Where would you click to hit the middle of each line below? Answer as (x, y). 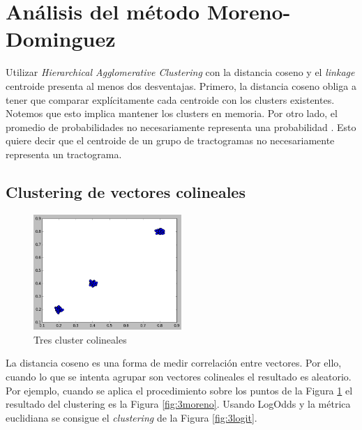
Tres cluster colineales (80, 339)
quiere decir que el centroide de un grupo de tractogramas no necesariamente (170, 140)
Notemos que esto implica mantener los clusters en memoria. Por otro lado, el (172, 113)
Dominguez (61, 39)
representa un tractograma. (64, 154)
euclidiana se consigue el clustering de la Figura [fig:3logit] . (131, 417)
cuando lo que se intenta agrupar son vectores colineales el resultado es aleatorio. (179, 377)
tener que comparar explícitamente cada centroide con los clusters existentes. (170, 99)
